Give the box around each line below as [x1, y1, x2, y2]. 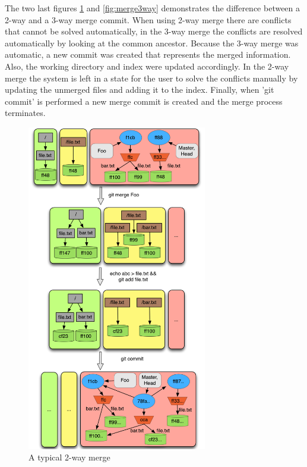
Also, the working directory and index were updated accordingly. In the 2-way [5, 59, 289, 72]
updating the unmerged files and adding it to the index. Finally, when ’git [5, 83, 274, 96]
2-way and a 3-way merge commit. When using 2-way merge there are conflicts [5, 13, 292, 26]
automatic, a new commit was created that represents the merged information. [5, 48, 291, 61]
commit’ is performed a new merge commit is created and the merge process [5, 95, 283, 107]
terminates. [5, 106, 46, 119]
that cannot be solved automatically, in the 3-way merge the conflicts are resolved [5, 25, 303, 37]
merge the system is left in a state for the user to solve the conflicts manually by [5, 71, 298, 84]
